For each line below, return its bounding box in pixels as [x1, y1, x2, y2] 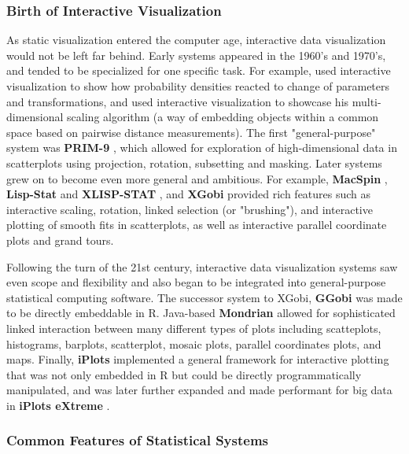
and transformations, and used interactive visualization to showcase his [6, 93, 349, 109]
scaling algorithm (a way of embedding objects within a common [67, 109, 379, 125]
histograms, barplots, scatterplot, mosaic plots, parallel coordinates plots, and [6, 335, 381, 352]
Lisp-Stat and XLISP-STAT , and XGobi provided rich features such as [6, 186, 371, 202]
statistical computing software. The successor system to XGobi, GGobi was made [6, 289, 403, 305]
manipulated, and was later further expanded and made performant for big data [6, 382, 392, 398]
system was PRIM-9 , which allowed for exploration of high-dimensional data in [6, 139, 397, 156]
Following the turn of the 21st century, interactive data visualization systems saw [6, 258, 398, 275]
